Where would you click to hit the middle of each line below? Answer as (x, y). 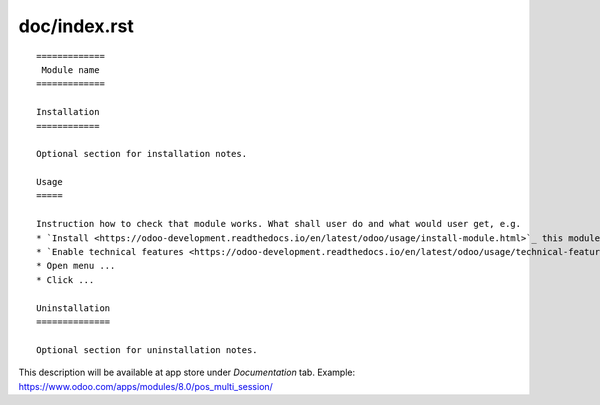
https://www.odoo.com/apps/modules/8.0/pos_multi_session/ (146, 386)
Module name (70, 69)
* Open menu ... (76, 266)
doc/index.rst (76, 26)
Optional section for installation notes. (142, 154)
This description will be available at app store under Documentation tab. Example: (187, 372)
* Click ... (65, 279)
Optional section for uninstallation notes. (147, 349)
